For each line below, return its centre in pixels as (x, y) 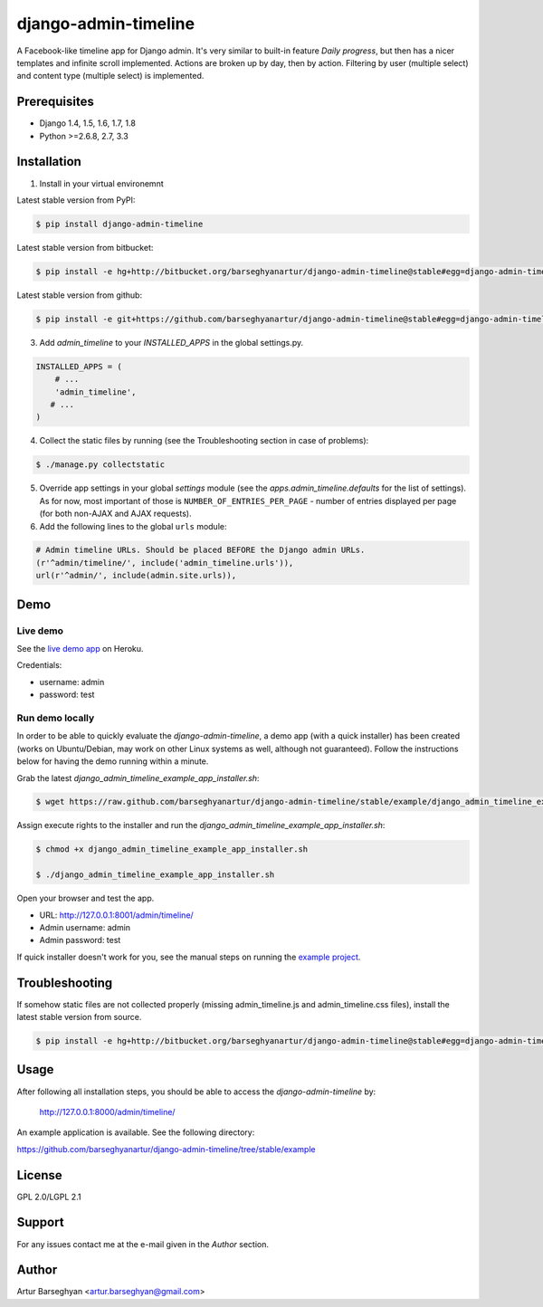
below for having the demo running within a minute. (113, 761)
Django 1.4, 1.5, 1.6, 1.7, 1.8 (87, 123)
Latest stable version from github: (80, 295)
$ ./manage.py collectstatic (100, 465)
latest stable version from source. (79, 1017)
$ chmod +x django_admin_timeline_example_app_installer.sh (172, 849)
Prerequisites (55, 102)
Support (40, 1222)
